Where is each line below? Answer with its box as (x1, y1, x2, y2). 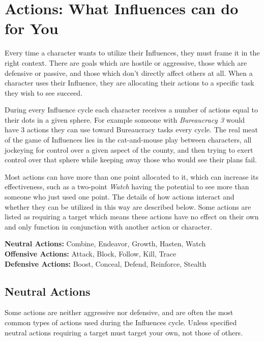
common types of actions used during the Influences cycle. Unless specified (5, 317, 237, 327)
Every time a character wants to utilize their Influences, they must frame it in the (5, 47, 260, 58)
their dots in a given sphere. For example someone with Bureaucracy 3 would (5, 114, 245, 125)
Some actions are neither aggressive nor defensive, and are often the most (5, 307, 233, 318)
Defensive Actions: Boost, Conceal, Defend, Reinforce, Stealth (5, 258, 207, 269)
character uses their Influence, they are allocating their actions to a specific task (5, 77, 254, 88)
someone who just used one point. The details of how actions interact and (5, 191, 234, 202)
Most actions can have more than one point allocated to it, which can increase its (5, 171, 258, 182)
